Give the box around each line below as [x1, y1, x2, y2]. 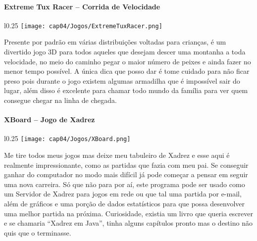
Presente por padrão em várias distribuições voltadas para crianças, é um [4, 37, 226, 47]
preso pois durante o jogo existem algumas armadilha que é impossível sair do [4, 75, 240, 86]
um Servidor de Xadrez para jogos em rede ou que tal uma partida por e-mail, [4, 189, 242, 199]
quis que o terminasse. [4, 227, 71, 238]
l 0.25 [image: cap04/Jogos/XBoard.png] [4, 133, 131, 144]
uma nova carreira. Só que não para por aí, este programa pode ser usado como [4, 179, 245, 189]
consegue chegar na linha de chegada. [4, 95, 117, 105]
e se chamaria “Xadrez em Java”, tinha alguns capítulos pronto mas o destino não [4, 218, 253, 228]
